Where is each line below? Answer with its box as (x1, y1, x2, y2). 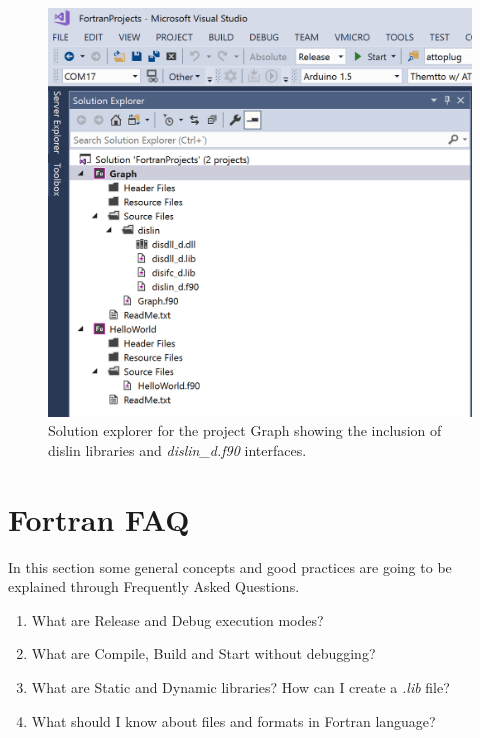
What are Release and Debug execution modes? (31, 609, 324, 630)
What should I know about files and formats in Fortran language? (31, 710, 436, 731)
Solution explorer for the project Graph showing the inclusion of (48, 420, 442, 441)
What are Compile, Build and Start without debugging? (31, 643, 376, 664)
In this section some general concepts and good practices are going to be (8, 556, 452, 577)
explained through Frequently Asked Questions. (8, 576, 300, 597)
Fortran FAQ (8, 498, 190, 539)
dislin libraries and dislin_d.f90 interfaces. (48, 439, 307, 460)
